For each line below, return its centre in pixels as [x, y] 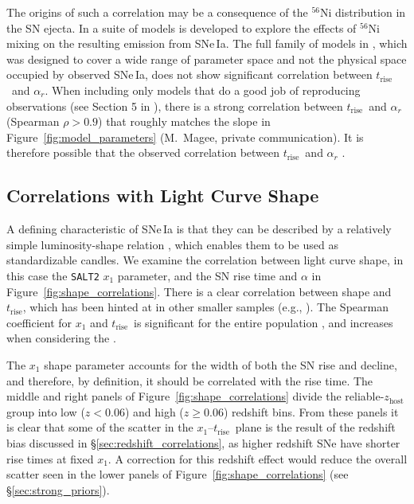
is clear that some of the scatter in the [100, 427]
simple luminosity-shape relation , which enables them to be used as [172, 244]
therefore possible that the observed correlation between [143, 152]
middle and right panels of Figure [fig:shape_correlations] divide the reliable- [195, 396]
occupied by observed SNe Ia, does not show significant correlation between [189, 74]
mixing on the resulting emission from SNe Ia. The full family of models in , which [207, 43]
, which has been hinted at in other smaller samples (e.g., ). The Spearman [205, 307]
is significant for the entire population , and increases [264, 322]
